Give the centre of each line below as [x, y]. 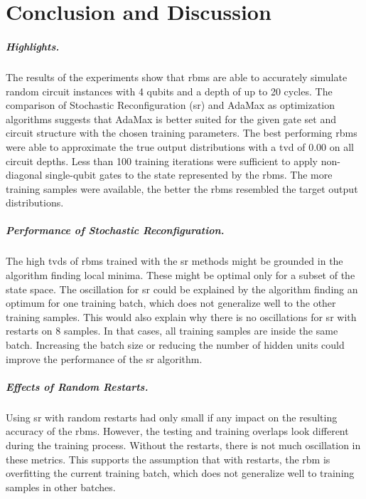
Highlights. [33, 46]
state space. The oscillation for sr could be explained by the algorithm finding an [182, 289]
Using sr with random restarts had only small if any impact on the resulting [172, 417]
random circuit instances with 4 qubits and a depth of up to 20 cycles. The [169, 91]
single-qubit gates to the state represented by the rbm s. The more [189, 175]
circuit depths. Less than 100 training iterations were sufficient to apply [162, 161]
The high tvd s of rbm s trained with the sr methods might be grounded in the [174, 261]
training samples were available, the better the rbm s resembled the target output [182, 188]
